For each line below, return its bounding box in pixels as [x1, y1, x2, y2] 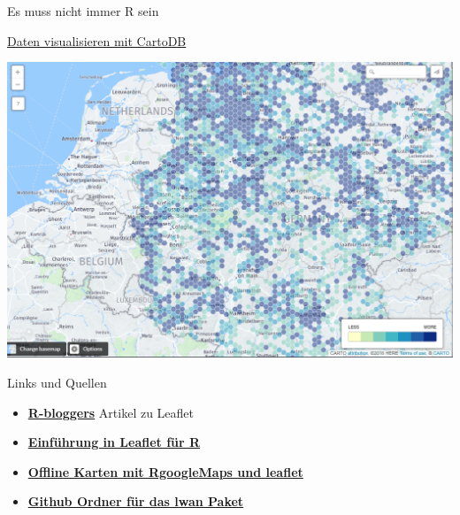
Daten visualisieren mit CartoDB [7, 31, 187, 50]
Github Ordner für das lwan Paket [27, 492, 244, 511]
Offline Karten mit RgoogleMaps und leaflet [27, 462, 303, 480]
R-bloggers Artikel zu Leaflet [27, 403, 195, 421]
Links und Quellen [7, 373, 107, 391]
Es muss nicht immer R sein [7, 2, 159, 19]
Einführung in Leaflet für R [27, 433, 201, 451]
